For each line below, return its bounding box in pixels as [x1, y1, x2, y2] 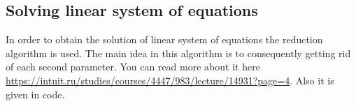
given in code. [6, 86, 65, 101]
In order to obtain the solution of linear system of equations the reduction [6, 32, 323, 47]
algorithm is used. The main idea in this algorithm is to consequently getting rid [6, 45, 351, 60]
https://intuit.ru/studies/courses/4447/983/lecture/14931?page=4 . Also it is [6, 73, 334, 87]
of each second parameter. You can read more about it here [6, 59, 260, 74]
